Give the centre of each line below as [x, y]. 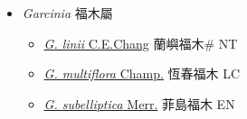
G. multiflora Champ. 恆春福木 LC [142, 73]
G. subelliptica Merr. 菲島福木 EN [139, 103]
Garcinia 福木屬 [67, 13]
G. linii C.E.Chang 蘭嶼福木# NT [141, 43]
